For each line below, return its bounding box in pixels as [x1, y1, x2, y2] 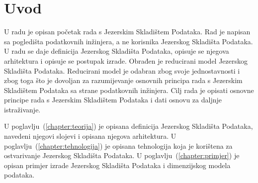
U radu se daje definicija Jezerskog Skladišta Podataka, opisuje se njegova [4, 46, 229, 56]
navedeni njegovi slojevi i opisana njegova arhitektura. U [4, 131, 176, 141]
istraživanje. [4, 104, 41, 114]
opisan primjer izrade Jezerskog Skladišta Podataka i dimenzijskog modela [4, 160, 231, 170]
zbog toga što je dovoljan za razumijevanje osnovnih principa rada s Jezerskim [4, 75, 243, 86]
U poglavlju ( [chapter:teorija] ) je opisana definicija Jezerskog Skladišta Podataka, [4, 121, 253, 131]
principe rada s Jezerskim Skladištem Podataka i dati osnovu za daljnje [4, 94, 222, 105]
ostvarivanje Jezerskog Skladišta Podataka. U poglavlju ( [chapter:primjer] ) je [4, 150, 240, 161]
